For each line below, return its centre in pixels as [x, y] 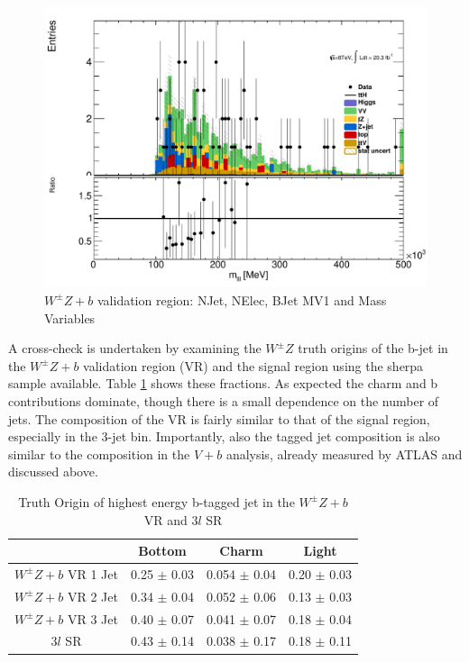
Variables [70, 317]
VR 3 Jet [92, 618]
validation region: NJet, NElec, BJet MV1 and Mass [242, 299]
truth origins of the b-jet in [373, 348]
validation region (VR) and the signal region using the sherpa [253, 365]
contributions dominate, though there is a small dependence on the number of [224, 400]
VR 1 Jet [92, 573]
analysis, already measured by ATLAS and [344, 453]
